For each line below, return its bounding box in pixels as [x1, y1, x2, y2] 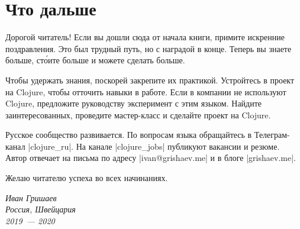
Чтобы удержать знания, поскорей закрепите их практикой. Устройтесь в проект [5, 73, 295, 86]
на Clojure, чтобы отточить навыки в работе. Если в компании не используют [5, 85, 286, 98]
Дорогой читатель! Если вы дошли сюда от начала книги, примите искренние [5, 31, 285, 43]
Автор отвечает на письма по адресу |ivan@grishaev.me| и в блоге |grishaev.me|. [5, 151, 296, 164]
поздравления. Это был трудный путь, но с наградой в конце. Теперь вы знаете [5, 42, 292, 54]
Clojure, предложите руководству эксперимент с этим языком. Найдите [5, 97, 262, 109]
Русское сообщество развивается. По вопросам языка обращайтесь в [5, 128, 252, 141]
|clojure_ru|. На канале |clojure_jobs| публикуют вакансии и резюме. [28, 140, 280, 152]
